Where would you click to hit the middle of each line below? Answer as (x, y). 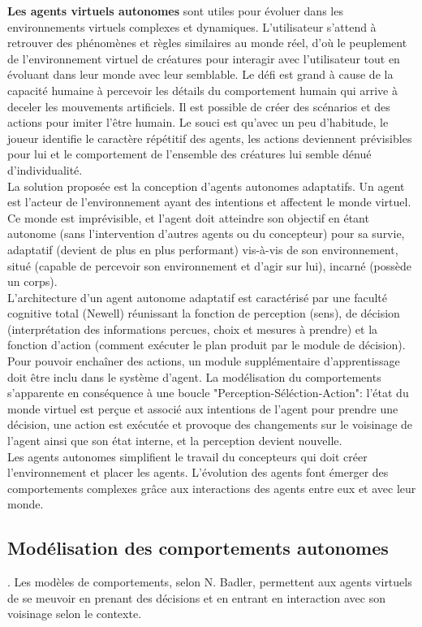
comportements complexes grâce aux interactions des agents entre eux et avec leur (212, 488)
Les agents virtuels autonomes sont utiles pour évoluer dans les (175, 11)
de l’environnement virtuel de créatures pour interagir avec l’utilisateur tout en (204, 58)
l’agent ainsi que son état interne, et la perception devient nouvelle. (175, 441)
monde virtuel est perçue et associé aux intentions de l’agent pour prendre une (203, 408)
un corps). (32, 281)
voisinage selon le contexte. (75, 614)
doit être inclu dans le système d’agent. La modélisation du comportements (194, 376)
